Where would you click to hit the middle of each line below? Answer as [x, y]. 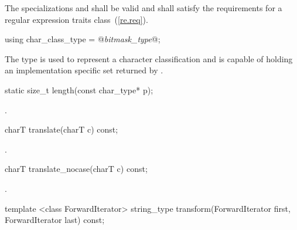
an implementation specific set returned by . [84, 70]
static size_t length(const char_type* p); [79, 89]
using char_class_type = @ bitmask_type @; [83, 39]
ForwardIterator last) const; [55, 220]
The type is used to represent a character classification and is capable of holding [149, 58]
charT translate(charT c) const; [62, 129]
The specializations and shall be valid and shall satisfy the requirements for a [144, 8]
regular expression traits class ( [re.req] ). [76, 19]
